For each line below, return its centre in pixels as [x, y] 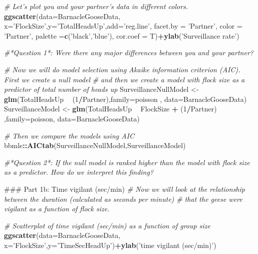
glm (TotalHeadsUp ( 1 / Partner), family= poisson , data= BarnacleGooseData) [125, 99]
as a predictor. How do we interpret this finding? [79, 172]
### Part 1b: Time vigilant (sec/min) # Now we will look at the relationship [124, 188]
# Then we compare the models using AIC [69, 135]
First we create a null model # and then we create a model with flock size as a [124, 79]
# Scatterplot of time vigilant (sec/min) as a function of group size [107, 225]
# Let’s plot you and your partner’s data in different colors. [96, 6]
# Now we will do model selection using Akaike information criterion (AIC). [122, 69]
